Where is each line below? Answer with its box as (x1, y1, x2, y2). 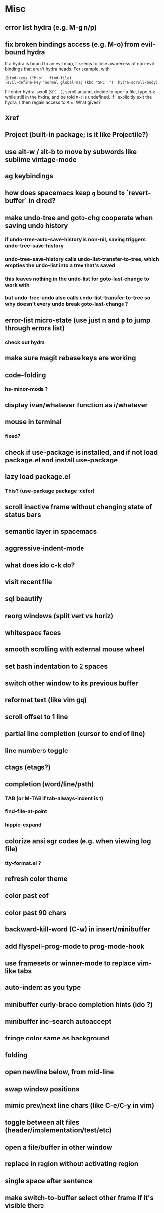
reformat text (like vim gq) (5, 695, 87, 704)
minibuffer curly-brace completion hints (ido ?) (5, 1000, 153, 1009)
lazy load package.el (5, 472, 71, 481)
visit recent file (5, 578, 52, 586)
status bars (5, 511, 41, 519)
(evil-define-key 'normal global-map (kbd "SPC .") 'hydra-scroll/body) (5, 80, 158, 85)
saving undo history (5, 221, 68, 230)
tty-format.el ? (5, 859, 41, 866)
